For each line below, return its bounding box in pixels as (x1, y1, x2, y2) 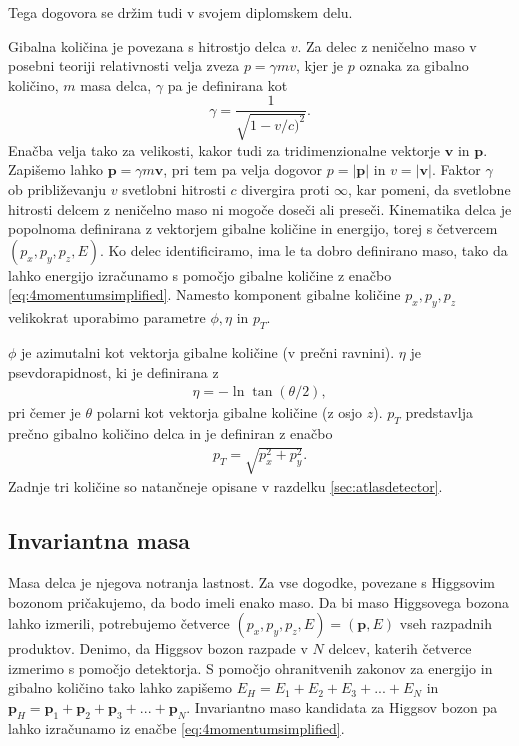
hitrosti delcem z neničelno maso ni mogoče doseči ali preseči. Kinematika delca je (8, 198, 512, 219)
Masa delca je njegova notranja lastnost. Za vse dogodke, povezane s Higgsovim (8, 571, 495, 592)
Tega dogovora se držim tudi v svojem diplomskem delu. (8, 2, 353, 22)
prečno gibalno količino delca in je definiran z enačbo (8, 423, 333, 443)
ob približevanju (8, 179, 107, 200)
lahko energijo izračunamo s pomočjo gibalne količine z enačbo (8, 264, 392, 285)
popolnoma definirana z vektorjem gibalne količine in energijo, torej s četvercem (8, 218, 498, 239)
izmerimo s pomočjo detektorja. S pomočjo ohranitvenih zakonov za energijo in (8, 657, 493, 678)
